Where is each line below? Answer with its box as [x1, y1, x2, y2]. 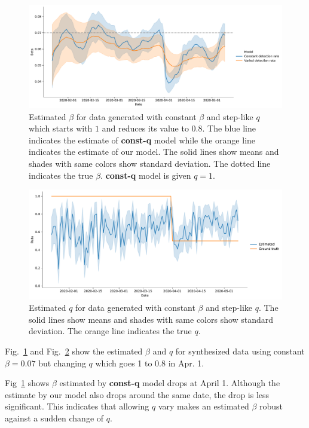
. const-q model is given [100, 169, 191, 181]
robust [259, 400, 283, 412]
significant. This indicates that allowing [5, 400, 149, 412]
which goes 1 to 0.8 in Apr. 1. [95, 356, 204, 369]
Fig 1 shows [5, 377, 50, 389]
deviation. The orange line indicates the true [29, 325, 192, 337]
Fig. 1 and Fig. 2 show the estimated [5, 345, 143, 357]
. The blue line [202, 122, 256, 134]
